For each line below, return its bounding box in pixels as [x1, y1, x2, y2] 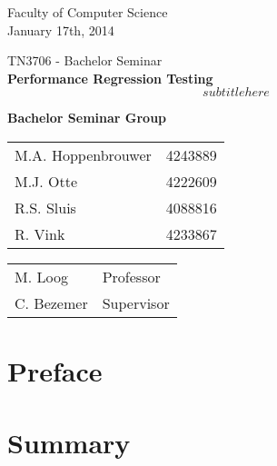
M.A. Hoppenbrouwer [15, 144, 152, 165]
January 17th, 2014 [7, 20, 114, 39]
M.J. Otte [15, 170, 78, 192]
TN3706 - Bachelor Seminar [7, 51, 163, 70]
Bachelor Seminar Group [7, 108, 167, 127]
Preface [7, 352, 103, 390]
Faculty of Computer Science [7, 3, 168, 21]
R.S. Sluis [15, 196, 76, 218]
